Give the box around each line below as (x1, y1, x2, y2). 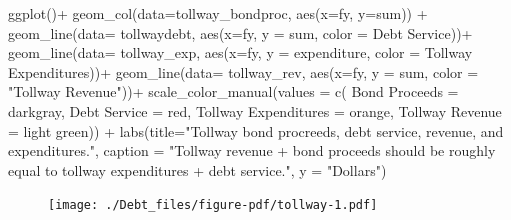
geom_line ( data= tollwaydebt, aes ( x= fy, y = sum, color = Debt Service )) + (8, 22, 473, 43)
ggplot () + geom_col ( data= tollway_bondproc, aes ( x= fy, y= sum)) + (8, 3, 428, 23)
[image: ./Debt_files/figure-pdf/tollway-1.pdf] (48, 198, 378, 213)
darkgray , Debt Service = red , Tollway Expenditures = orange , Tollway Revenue (8, 100, 502, 121)
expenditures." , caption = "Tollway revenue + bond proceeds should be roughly (8, 140, 496, 161)
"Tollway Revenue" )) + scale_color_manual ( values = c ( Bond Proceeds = (8, 81, 459, 102)
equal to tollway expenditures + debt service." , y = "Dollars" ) (8, 159, 387, 180)
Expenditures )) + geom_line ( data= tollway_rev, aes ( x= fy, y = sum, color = (8, 61, 479, 82)
